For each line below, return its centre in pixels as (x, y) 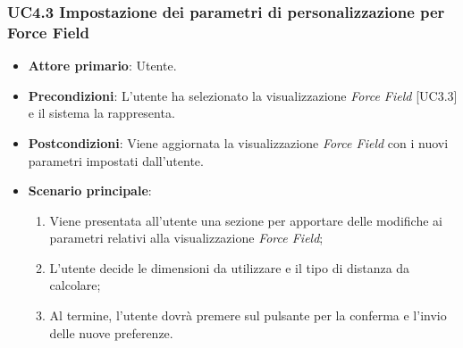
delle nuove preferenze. (111, 332)
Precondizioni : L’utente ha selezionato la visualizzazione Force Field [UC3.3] (243, 95)
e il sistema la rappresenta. (101, 113)
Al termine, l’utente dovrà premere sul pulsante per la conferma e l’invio (248, 315)
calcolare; (75, 285)
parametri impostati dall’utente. (116, 160)
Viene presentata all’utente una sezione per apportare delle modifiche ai (246, 220)
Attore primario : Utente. (102, 66)
